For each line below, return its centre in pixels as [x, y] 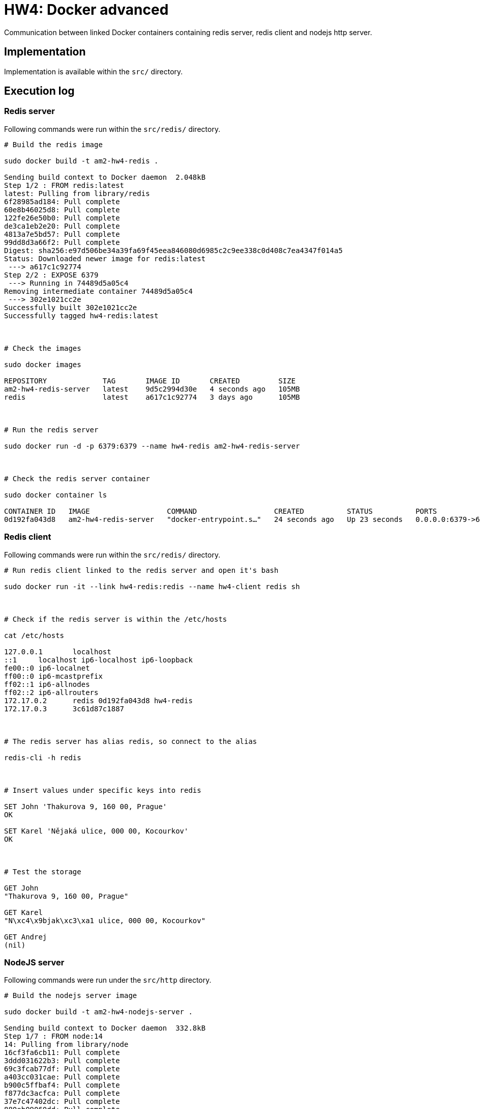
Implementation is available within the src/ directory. [94, 71]
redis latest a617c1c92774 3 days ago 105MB [152, 397]
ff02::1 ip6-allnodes [47, 684]
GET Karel [23, 912]
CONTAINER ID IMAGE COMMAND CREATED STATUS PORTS [221, 511]
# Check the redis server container [77, 478]
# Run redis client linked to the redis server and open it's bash [141, 570]
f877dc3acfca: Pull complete [62, 1093]
